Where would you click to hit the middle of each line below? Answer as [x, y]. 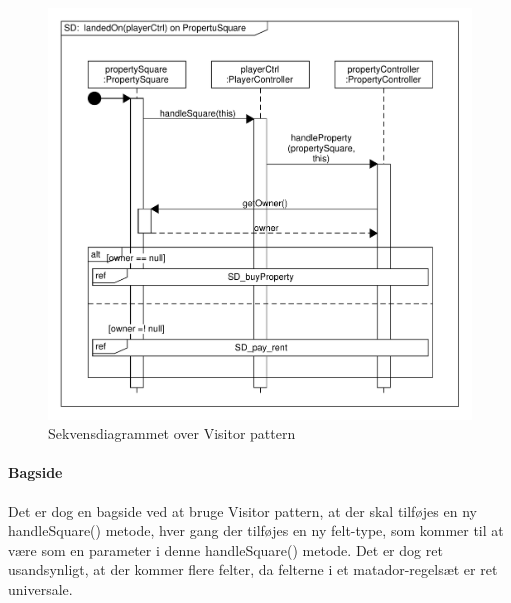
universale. [40, 588]
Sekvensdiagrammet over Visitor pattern [172, 433]
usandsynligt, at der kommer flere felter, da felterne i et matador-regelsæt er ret [253, 569]
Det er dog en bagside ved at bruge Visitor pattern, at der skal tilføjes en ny [242, 510]
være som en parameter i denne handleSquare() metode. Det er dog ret [225, 549]
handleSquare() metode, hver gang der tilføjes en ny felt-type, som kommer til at [256, 530]
